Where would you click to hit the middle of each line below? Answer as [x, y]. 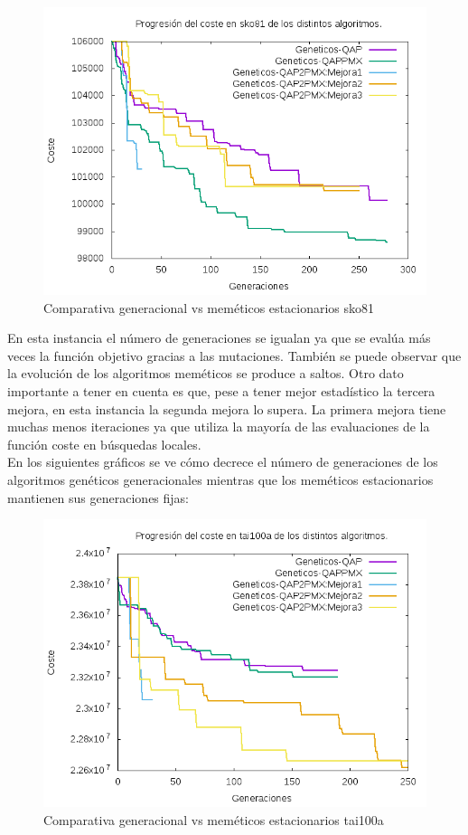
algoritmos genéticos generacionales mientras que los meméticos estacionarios [220, 479]
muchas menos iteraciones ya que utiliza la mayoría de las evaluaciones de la [219, 427]
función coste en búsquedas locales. [104, 444]
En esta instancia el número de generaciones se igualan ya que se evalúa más [219, 338]
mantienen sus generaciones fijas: [98, 497]
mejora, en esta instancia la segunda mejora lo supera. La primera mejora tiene [227, 408]
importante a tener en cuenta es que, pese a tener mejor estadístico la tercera [221, 390]
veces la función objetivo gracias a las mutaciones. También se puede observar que [234, 355]
